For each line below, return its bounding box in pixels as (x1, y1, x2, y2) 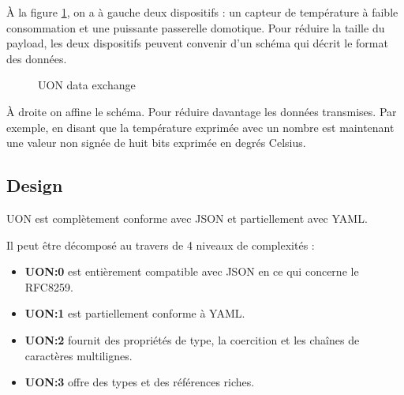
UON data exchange (38, 77, 136, 93)
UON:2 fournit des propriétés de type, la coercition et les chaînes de (24, 331, 360, 348)
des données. (6, 50, 67, 66)
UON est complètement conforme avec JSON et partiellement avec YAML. (6, 209, 368, 226)
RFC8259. (24, 278, 73, 295)
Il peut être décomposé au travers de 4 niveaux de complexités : (6, 236, 315, 253)
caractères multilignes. (24, 347, 133, 363)
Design (6, 173, 63, 197)
